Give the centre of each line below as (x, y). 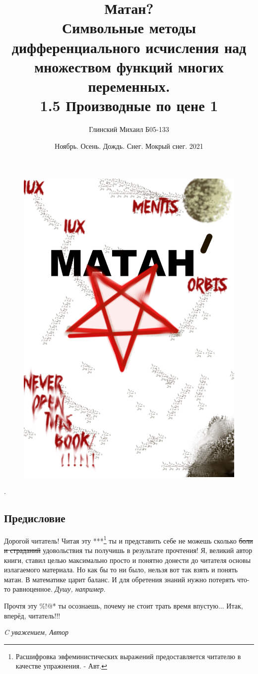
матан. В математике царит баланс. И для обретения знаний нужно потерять (120, 579)
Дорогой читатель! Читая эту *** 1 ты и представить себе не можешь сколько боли (129, 540)
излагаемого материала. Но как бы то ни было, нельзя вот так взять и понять (121, 570)
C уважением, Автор (36, 632)
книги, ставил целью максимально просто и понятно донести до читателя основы (128, 560)
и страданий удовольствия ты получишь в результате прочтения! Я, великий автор (128, 550)
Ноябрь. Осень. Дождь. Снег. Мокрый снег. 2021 (129, 146)
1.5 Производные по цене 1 (129, 105)
